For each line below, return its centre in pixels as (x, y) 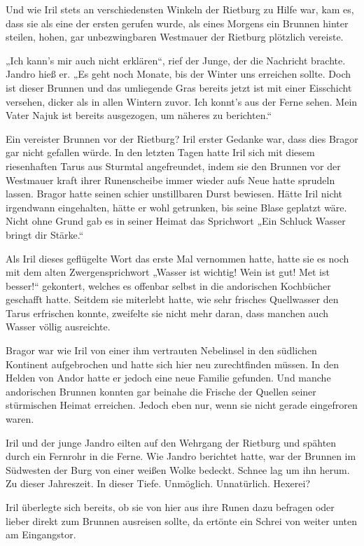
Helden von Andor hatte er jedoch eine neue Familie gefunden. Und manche (168, 378)
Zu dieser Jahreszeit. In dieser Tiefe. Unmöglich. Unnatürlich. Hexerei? (158, 483)
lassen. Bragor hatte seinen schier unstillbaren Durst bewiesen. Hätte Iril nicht (174, 194)
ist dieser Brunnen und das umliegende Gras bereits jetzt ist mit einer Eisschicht (179, 87)
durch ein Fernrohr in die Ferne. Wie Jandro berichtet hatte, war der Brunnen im (181, 456)
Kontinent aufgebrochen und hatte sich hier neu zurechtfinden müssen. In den (172, 364)
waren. (20, 419)
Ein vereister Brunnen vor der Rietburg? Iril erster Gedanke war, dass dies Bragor (182, 138)
